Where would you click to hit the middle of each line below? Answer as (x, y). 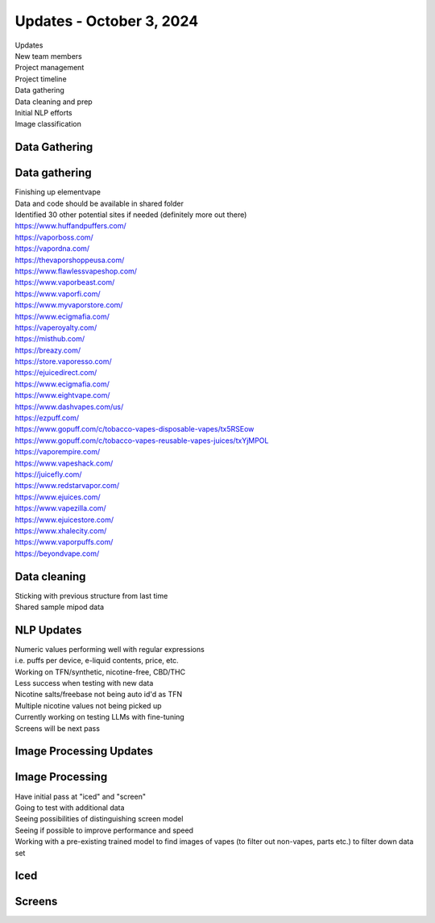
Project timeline (41, 79)
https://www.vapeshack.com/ (64, 463)
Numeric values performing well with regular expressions (110, 649)
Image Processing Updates (84, 752)
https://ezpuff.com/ (47, 418)
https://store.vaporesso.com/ (63, 361)
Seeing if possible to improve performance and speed (104, 830)
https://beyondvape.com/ (57, 553)
